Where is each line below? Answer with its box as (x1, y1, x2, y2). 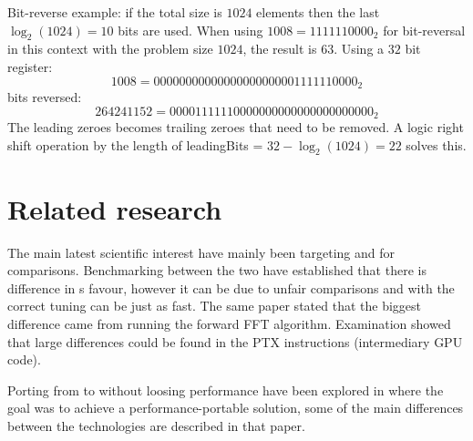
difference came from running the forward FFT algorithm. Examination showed (7, 313, 451, 333)
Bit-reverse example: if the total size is (7, 3, 222, 21)
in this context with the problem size (7, 39, 213, 58)
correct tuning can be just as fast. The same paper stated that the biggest (7, 296, 421, 315)
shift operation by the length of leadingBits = (7, 135, 263, 154)
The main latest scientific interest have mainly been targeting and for (7, 242, 395, 262)
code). (7, 350, 41, 369)
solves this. (406, 135, 467, 154)
